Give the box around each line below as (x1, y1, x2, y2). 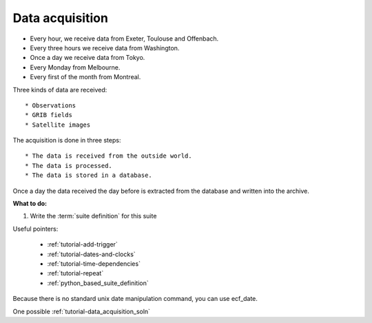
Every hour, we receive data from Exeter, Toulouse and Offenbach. (30, 34, 219, 43)
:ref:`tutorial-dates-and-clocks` (47, 250, 136, 258)
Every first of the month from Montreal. (30, 73, 141, 81)
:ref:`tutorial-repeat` (47, 269, 104, 278)
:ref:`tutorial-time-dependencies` (47, 259, 141, 268)
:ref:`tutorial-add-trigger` (47, 240, 118, 249)
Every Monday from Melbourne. (30, 63, 121, 72)
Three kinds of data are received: (12, 85, 107, 94)
